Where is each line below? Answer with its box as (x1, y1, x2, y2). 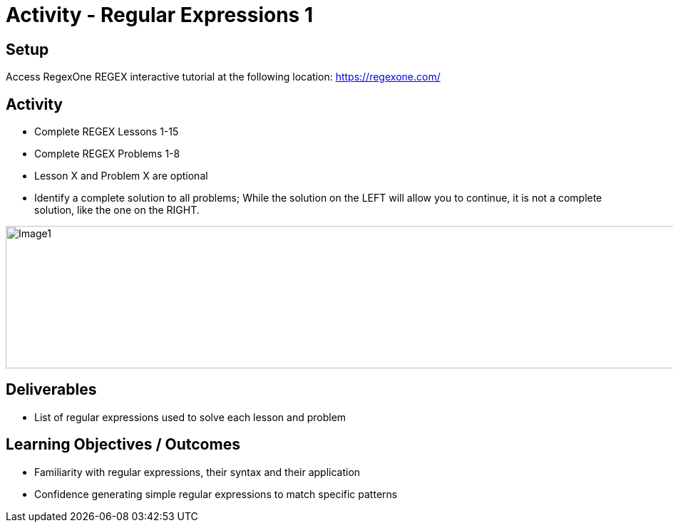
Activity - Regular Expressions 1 (6, 3, 314, 27)
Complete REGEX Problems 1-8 (34, 147, 180, 160)
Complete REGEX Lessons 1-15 (34, 125, 179, 138)
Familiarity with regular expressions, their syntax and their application (34, 465, 361, 478)
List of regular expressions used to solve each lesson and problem (34, 410, 346, 423)
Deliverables (6, 381, 97, 399)
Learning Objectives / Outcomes (6, 435, 240, 454)
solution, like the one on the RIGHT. (34, 204, 200, 217)
